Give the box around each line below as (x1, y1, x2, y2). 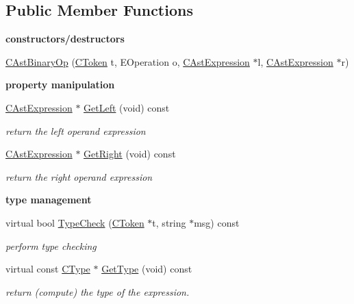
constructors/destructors (5, 31, 125, 46)
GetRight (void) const (84, 147, 176, 161)
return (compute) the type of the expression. (5, 284, 190, 299)
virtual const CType (5, 262, 90, 276)
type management (5, 192, 92, 207)
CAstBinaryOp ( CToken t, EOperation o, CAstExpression (5, 54, 250, 68)
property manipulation (5, 77, 115, 92)
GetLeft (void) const (84, 100, 170, 114)
